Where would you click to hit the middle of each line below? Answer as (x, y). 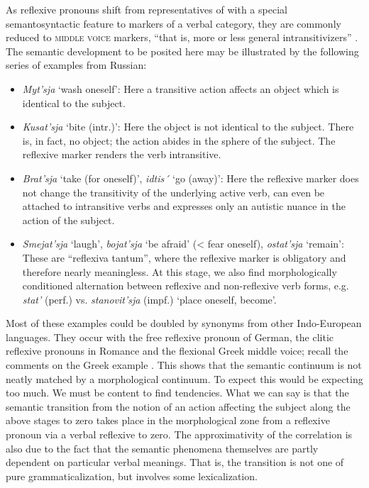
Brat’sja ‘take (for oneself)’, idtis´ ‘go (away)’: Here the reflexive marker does (191, 178)
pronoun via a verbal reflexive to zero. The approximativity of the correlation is (179, 434)
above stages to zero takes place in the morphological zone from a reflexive (168, 420)
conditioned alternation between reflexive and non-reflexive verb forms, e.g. (186, 285)
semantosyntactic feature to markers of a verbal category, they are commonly (174, 23)
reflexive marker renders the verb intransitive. (122, 154)
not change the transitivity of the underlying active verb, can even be (174, 192)
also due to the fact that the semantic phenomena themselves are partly (162, 448)
